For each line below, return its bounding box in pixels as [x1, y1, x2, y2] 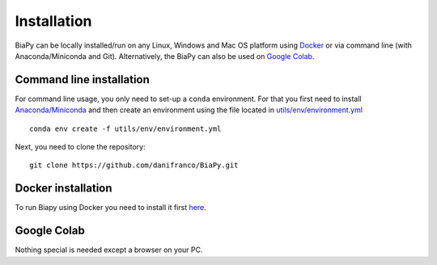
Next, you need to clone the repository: [15, 142, 146, 152]
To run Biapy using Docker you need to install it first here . [15, 203, 206, 212]
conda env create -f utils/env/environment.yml [29, 124, 222, 133]
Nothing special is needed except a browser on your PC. [15, 245, 203, 254]
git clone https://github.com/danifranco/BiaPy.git [29, 161, 239, 170]
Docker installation [15, 182, 112, 196]
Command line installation [15, 73, 150, 86]
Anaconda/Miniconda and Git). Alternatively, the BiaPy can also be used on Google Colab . [15, 51, 315, 61]
